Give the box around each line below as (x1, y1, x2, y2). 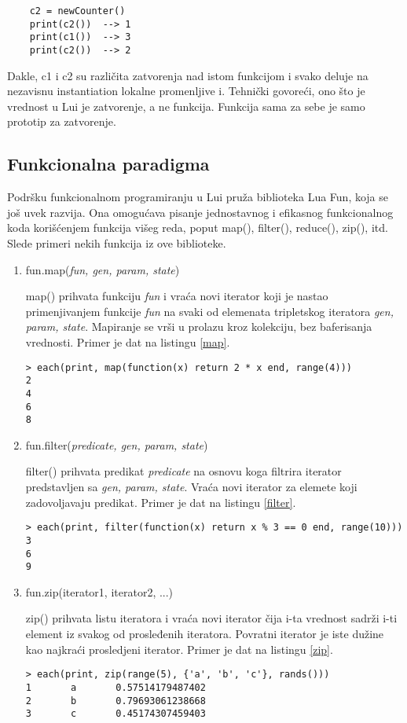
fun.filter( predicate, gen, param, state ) (25, 436, 208, 453)
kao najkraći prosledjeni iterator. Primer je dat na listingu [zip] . (25, 640, 333, 657)
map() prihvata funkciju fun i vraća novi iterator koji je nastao (25, 288, 328, 304)
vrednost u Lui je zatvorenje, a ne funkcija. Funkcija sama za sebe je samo (7, 97, 365, 114)
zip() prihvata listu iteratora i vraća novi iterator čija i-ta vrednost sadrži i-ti (25, 610, 398, 626)
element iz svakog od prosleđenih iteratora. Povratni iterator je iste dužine (25, 626, 384, 642)
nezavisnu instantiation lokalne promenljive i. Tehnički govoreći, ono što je (7, 83, 365, 99)
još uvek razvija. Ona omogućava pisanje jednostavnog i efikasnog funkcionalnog (7, 204, 394, 220)
